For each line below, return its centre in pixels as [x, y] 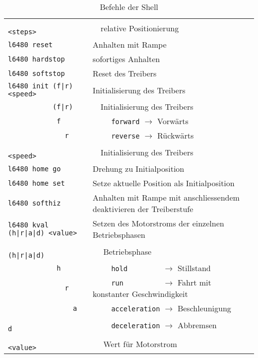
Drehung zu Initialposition [138, 169]
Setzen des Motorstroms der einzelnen [158, 223]
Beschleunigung [204, 308]
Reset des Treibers [125, 73]
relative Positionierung [140, 28]
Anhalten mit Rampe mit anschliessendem [166, 197]
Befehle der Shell [129, 7]
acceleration [136, 309]
